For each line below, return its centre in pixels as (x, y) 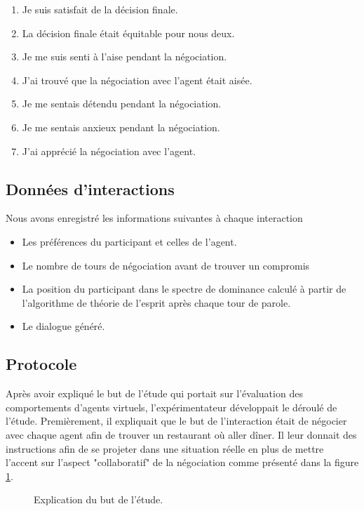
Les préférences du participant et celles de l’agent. (129, 241)
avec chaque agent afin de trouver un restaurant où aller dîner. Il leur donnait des (181, 434)
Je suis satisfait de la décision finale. (100, 9)
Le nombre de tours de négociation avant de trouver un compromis (166, 265)
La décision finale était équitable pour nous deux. (128, 33)
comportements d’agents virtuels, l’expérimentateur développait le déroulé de (171, 407)
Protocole (41, 364)
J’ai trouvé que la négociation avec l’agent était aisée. (137, 80)
